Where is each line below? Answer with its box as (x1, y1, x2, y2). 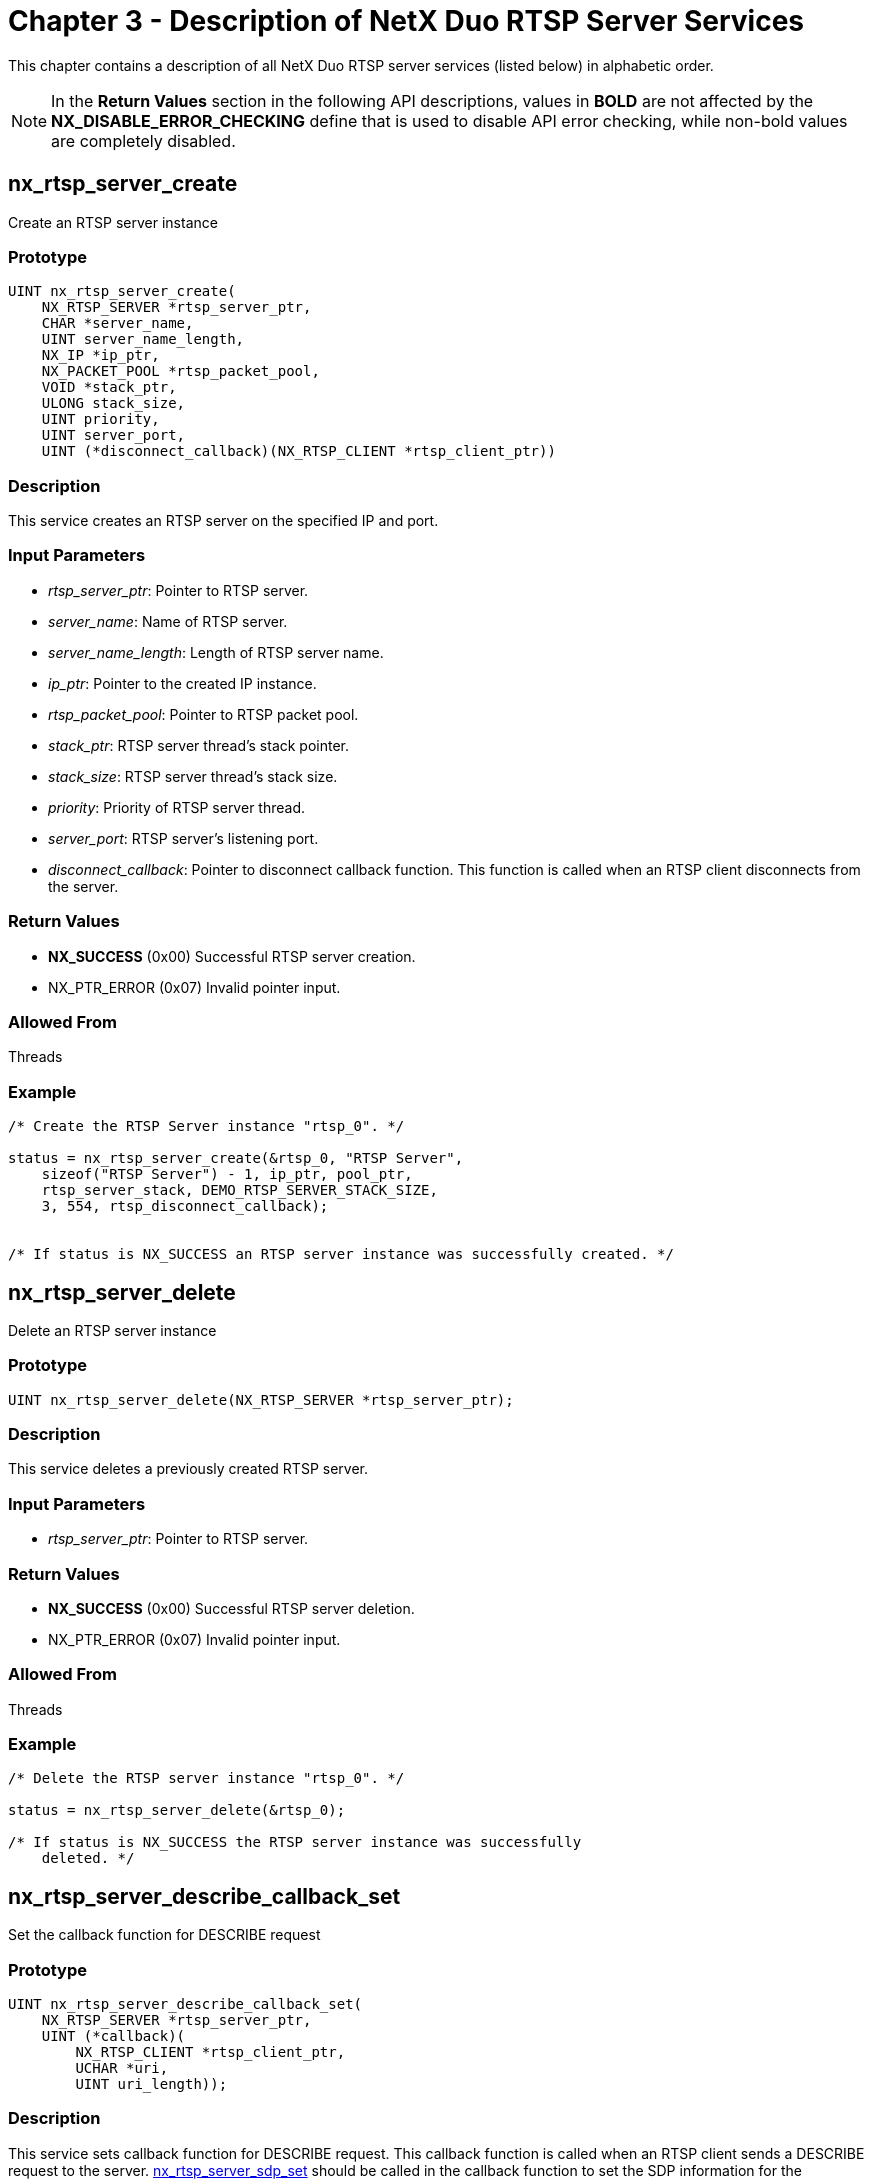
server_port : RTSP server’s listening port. (48, 829, 319, 847)
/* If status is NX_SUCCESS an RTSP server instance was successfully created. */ (8, 1246, 674, 1263)
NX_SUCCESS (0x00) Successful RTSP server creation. (48, 947, 416, 965)
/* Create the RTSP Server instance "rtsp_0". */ (8, 1118, 405, 1135)
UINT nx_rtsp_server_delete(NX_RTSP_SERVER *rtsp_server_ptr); (8, 1391, 514, 1408)
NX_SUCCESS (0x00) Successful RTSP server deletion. (48, 1599, 415, 1617)
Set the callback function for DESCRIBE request (8, 1926, 321, 1944)
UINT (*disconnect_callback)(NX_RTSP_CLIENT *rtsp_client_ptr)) (41, 443, 556, 460)
